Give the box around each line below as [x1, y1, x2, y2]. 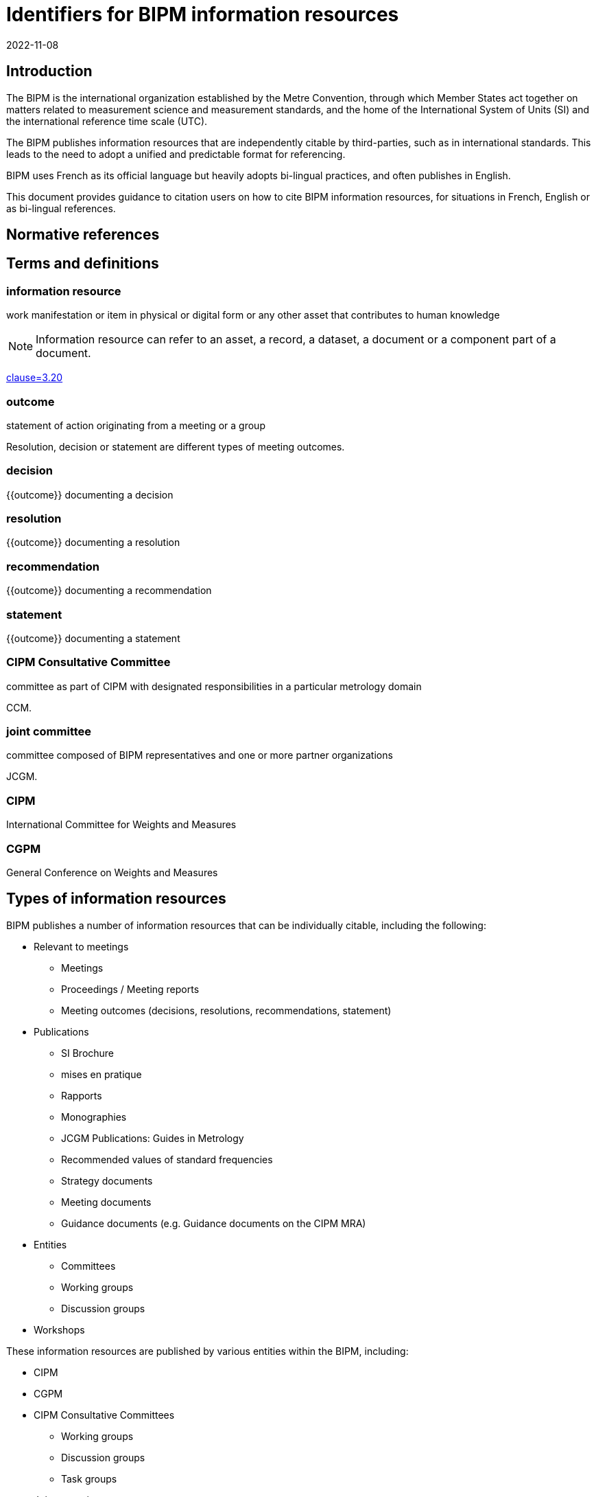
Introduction [6, 62, 93, 80]
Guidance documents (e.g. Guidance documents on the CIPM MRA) [61, 1217, 366, 1229]
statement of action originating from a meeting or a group [6, 419, 265, 431]
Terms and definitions [6, 255, 159, 273]
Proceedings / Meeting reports [61, 983, 200, 995]
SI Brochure [61, 1047, 115, 1059]
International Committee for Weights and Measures [6, 819, 237, 831]
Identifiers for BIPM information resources [6, 3, 399, 26]
